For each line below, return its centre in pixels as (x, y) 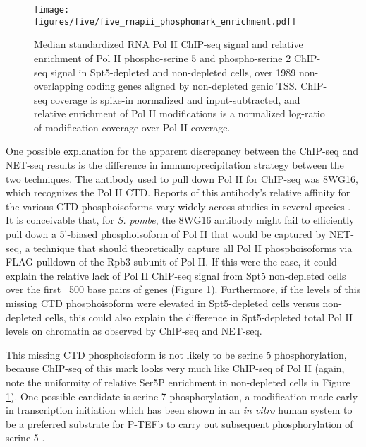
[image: (52, 10)
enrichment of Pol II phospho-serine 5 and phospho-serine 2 (163, 58)
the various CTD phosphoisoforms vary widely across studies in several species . (178, 206)
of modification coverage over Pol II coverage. (132, 127)
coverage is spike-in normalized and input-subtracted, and (175, 99)
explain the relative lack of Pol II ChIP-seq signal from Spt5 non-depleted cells (176, 275)
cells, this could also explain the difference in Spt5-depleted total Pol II (199, 317)
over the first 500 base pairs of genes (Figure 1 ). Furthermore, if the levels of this (183, 289)
